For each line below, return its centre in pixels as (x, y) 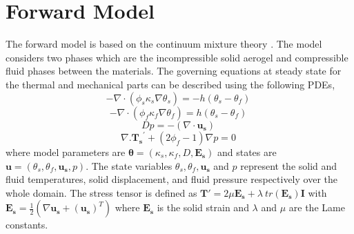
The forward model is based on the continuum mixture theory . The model (164, 44)
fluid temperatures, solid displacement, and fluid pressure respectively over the (171, 179)
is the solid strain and (203, 207)
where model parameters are (66, 152)
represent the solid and (289, 165)
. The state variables (129, 165)
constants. (27, 225)
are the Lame (317, 207)
